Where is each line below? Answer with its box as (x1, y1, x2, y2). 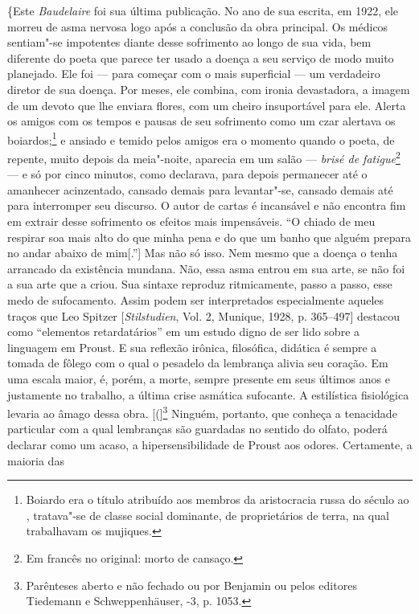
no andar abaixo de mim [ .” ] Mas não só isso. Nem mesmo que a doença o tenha (7, 244, 398, 261)
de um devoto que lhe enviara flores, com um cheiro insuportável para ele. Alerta (7, 96, 406, 113)
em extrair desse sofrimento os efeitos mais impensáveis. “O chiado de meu (7, 213, 376, 230)
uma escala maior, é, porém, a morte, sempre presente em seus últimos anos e (7, 370, 390, 387)
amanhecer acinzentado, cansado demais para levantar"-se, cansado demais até (7, 181, 393, 198)
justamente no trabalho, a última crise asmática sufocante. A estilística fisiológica (7, 386, 409, 403)
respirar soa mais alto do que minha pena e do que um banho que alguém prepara (7, 228, 412, 245)
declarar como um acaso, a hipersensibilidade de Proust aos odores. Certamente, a (7, 436, 413, 452)
